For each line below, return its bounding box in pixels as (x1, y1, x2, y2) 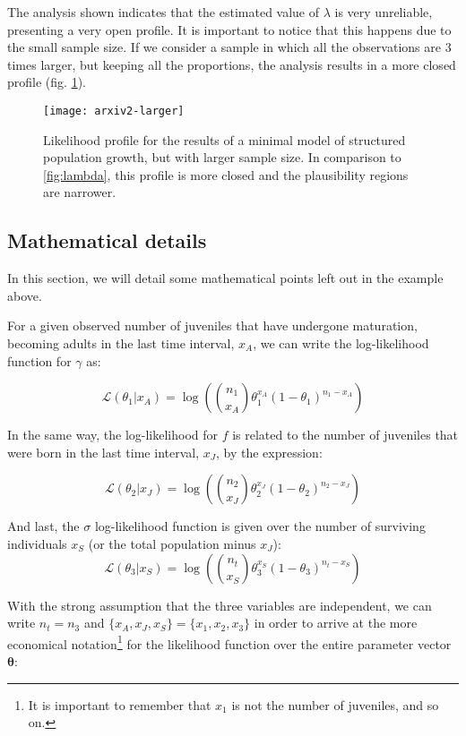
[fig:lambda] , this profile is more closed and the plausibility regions (43, 165, 409, 184)
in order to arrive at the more (254, 613, 418, 632)
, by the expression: (215, 442, 323, 461)
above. (7, 286, 42, 304)
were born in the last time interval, (7, 442, 200, 461)
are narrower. (43, 183, 116, 201)
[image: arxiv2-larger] (43, 104, 185, 117)
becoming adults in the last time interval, (7, 333, 235, 352)
